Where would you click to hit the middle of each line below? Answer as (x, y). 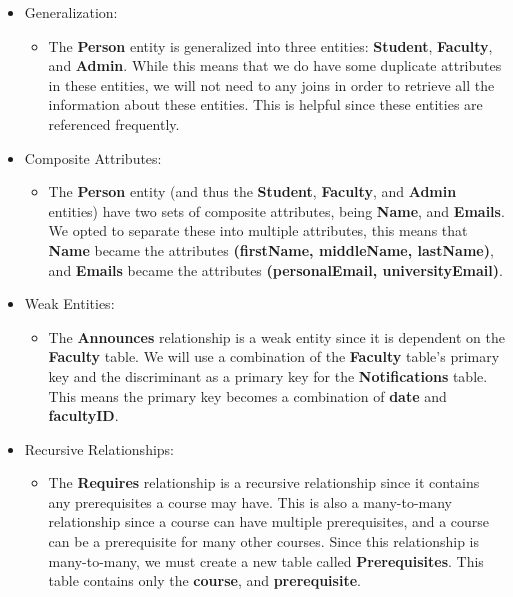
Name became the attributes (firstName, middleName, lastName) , (271, 249)
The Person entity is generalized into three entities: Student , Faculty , (270, 45)
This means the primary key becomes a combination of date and (247, 395)
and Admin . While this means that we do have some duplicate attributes (275, 65)
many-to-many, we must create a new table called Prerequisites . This (266, 560)
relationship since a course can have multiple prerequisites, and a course (269, 521)
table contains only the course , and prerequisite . (204, 580)
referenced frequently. (114, 123)
